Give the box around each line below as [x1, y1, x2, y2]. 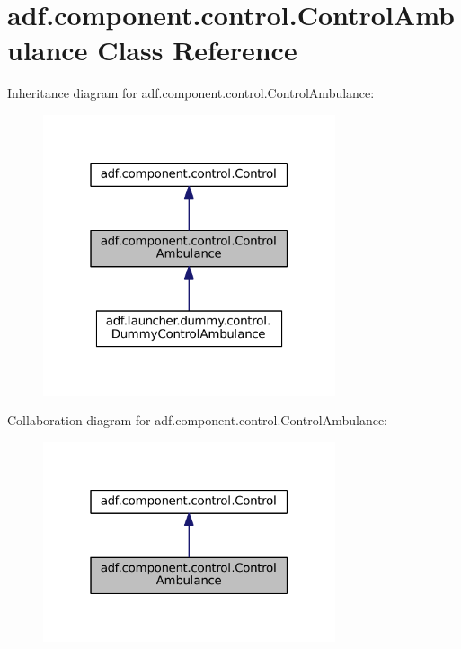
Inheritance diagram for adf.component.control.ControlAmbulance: [7, 84, 375, 102]
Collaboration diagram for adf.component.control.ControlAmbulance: [7, 411, 387, 430]
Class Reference [97, 31, 297, 68]
